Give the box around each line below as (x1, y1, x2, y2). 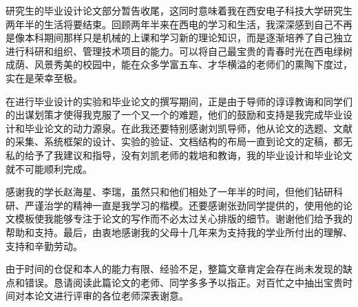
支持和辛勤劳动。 (6, 238, 83, 253)
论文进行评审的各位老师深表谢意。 (34, 288, 189, 303)
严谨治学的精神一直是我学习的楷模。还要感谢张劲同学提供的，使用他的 (24, 198, 343, 212)
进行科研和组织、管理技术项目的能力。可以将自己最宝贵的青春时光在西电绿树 (6, 43, 352, 58)
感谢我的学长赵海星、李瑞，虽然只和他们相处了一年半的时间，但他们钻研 (6, 184, 333, 199)
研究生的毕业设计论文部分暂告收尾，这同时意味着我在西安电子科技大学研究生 (6, 3, 352, 17)
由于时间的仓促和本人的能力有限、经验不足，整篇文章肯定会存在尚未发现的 (6, 262, 343, 276)
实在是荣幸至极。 (6, 70, 83, 85)
